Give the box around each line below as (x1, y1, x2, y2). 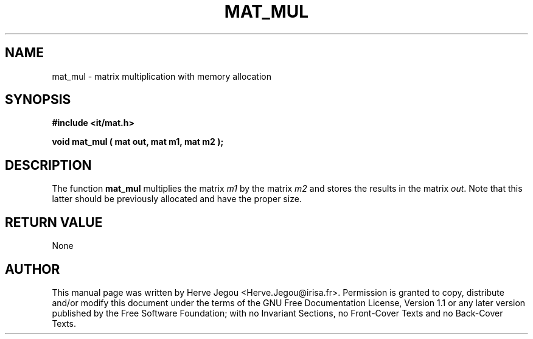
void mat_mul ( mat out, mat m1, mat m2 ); (52, 136, 224, 147)
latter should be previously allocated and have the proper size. (52, 194, 302, 204)
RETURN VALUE (5, 214, 103, 230)
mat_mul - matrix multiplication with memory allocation (52, 71, 272, 82)
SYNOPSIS (5, 92, 71, 108)
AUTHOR (5, 261, 60, 277)
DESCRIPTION (5, 157, 92, 173)
